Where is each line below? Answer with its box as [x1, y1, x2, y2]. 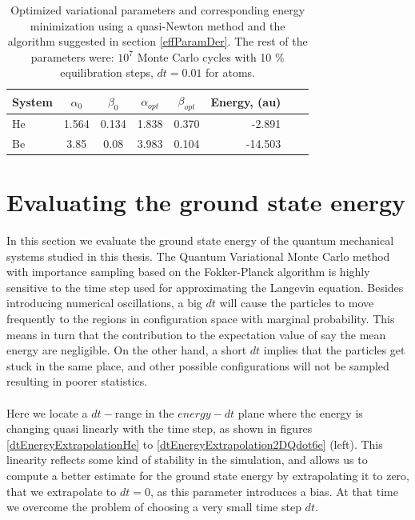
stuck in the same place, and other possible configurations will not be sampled [6, 357, 389, 374]
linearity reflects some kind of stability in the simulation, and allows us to [6, 451, 368, 468]
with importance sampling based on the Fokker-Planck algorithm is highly [6, 263, 370, 280]
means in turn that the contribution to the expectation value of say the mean [6, 326, 386, 342]
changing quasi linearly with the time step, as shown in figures [6, 420, 313, 437]
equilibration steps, [60, 64, 154, 81]
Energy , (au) [210, 93, 281, 110]
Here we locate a [6, 404, 88, 421]
